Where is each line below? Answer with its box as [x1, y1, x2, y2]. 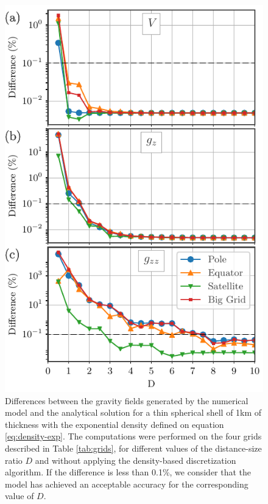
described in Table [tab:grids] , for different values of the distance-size [5, 441, 262, 454]
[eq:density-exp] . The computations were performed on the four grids [5, 430, 262, 443]
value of [5, 489, 34, 502]
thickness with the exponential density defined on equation [5, 418, 224, 430]
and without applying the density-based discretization [35, 453, 236, 466]
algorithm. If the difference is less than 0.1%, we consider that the [5, 466, 252, 478]
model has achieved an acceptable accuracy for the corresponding [5, 477, 249, 490]
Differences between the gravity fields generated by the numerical [5, 394, 249, 407]
